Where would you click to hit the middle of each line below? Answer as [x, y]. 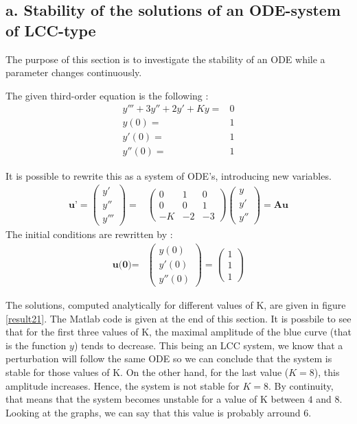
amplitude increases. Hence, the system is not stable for [123, 385]
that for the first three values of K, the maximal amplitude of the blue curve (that [178, 332]
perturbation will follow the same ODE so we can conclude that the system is [169, 358]
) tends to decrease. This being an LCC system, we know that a [208, 345]
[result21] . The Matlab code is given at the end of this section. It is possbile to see [178, 318]
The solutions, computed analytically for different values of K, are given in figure [176, 305]
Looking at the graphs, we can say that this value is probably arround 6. [159, 412]
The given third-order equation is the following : [107, 95]
